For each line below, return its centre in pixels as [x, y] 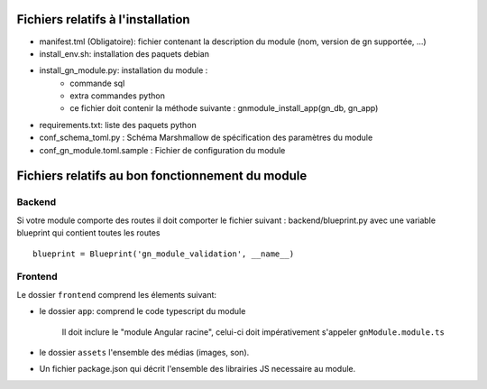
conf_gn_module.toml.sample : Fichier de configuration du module [162, 150]
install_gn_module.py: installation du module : [124, 70]
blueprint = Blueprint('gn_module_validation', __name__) [164, 254]
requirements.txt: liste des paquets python [118, 125]
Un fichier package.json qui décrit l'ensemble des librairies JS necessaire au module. [198, 369]
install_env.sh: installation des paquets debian [124, 53]
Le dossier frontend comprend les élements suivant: [116, 294]
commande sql [97, 83]
